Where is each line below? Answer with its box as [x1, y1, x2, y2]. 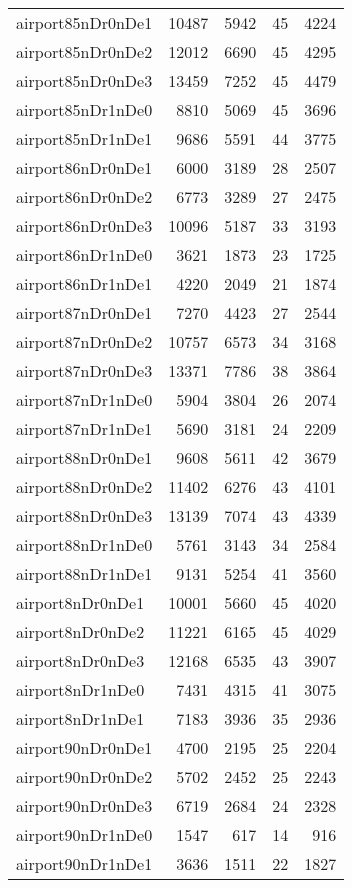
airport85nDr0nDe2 [16, 40, 153, 63]
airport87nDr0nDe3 [16, 359, 153, 382]
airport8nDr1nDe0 [16, 678, 145, 701]
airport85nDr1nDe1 [16, 127, 153, 150]
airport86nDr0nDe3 [16, 214, 153, 237]
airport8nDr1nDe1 [16, 707, 145, 730]
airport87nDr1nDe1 [16, 417, 153, 440]
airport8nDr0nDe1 [16, 591, 145, 614]
